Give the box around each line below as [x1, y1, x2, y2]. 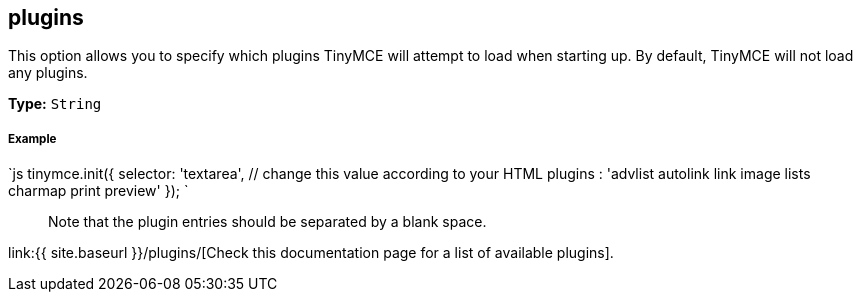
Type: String [8, 95, 102, 113]
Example [8, 131, 57, 146]
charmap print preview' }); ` [8, 182, 189, 200]
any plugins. [8, 64, 88, 82]
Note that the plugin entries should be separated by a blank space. [48, 213, 487, 231]
